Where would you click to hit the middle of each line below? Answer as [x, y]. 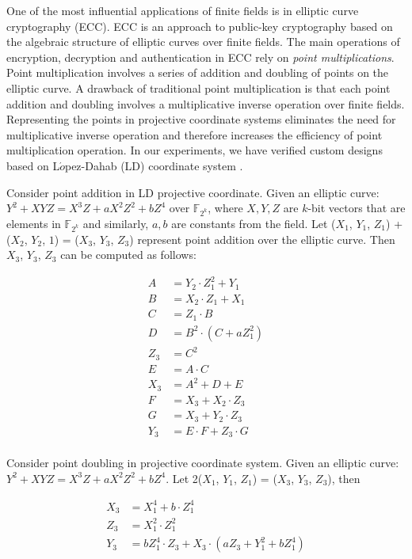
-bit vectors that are [357, 208]
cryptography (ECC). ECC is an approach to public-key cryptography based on [200, 26]
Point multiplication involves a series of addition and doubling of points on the [198, 72]
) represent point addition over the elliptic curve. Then [262, 239]
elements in [34, 223]
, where [225, 208]
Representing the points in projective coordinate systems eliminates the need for [201, 119]
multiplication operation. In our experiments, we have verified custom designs [195, 150]
